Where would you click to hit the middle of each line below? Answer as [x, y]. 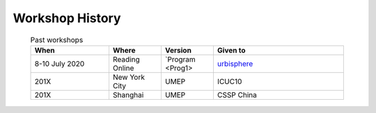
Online [123, 68]
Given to [232, 50]
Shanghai [128, 95]
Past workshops [57, 40]
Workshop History [67, 18]
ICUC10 [229, 81]
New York [129, 77]
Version [178, 50]
